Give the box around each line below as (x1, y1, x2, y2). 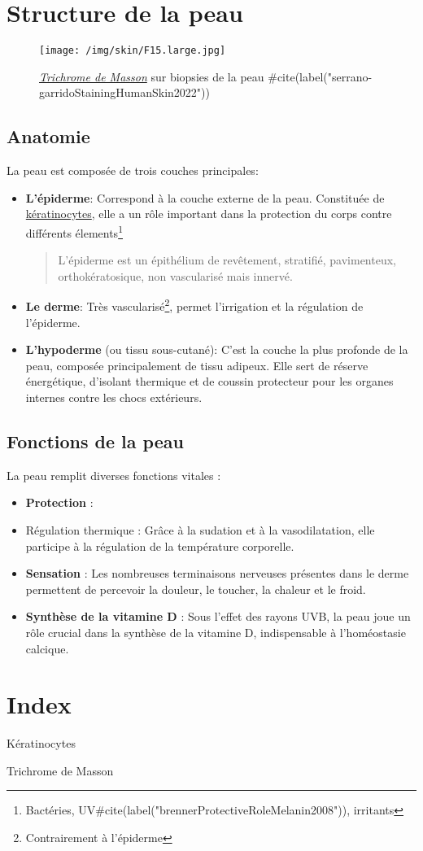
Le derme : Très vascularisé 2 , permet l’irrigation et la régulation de (25, 295, 364, 315)
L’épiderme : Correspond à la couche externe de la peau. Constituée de (25, 189, 385, 206)
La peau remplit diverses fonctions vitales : (7, 466, 221, 483)
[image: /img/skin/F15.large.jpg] (39, 45, 226, 57)
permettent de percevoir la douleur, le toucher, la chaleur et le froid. (25, 580, 366, 597)
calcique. (25, 639, 69, 657)
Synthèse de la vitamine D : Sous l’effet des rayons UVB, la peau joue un (25, 608, 411, 625)
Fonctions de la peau (7, 429, 184, 453)
